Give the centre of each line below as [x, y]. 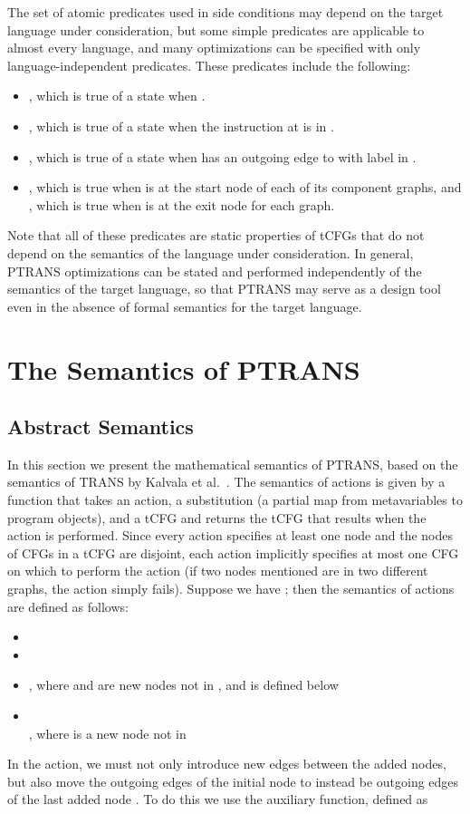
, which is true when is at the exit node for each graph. [182, 204]
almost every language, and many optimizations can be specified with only [214, 48]
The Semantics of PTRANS [184, 368]
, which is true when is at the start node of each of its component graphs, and [245, 187]
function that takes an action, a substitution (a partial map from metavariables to [235, 500]
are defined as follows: [68, 606]
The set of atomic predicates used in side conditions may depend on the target [225, 12]
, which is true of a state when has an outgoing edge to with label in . [222, 156]
